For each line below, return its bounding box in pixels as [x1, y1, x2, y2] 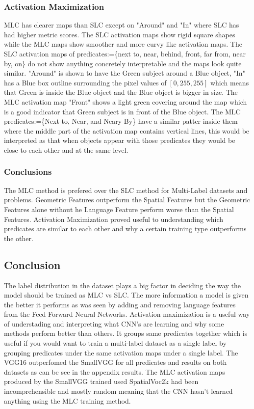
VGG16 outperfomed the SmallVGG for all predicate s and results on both [4, 357, 227, 367]
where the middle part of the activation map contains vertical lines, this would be [4, 125, 250, 136]
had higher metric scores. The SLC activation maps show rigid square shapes [4, 29, 235, 39]
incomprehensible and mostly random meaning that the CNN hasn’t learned [4, 386, 233, 396]
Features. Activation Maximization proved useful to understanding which [4, 214, 224, 224]
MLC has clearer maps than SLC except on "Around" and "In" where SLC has [4, 20, 239, 30]
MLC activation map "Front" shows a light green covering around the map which [4, 96, 247, 107]
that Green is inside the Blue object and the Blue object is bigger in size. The [4, 87, 238, 97]
